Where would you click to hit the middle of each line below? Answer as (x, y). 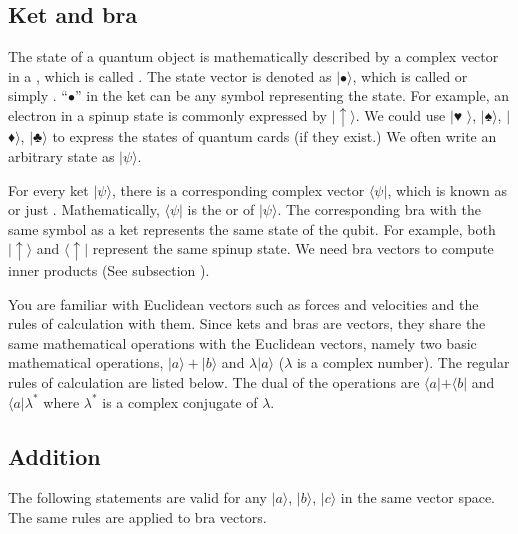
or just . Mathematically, (84, 209)
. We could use (400, 114)
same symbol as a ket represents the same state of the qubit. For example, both (252, 228)
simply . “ (38, 95)
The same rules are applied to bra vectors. (137, 516)
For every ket (48, 189)
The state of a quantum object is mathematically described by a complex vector (253, 56)
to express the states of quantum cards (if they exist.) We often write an (274, 136)
